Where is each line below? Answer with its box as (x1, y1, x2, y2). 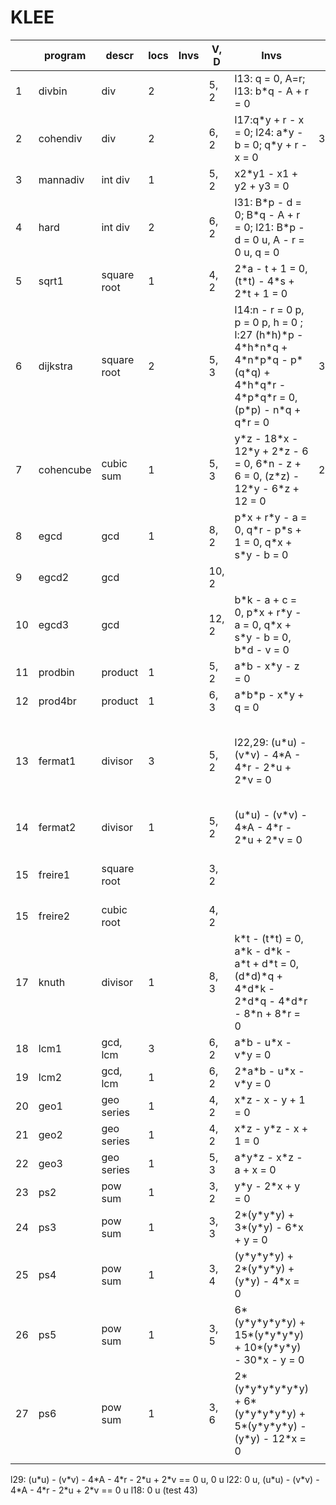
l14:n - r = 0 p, (234, 302, 305, 316)
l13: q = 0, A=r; (234, 71, 306, 85)
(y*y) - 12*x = (234, 1431, 307, 1445)
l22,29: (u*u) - (234, 735, 307, 749)
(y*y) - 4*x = (234, 1274, 300, 1288)
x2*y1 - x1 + (234, 166, 299, 180)
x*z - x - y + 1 (234, 1092, 306, 1106)
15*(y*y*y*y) (234, 1327, 305, 1341)
